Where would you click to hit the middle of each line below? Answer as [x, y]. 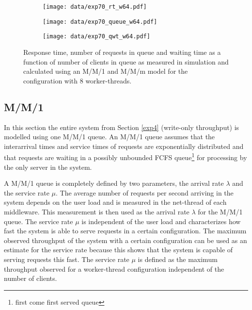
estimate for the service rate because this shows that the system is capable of [118, 250]
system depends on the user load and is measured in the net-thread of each [115, 202]
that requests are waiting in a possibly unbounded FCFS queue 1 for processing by [126, 156]
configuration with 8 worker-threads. [78, 80]
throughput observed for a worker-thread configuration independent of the [114, 269]
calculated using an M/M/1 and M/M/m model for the [106, 71]
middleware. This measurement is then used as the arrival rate [97, 211]
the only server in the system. [48, 167]
